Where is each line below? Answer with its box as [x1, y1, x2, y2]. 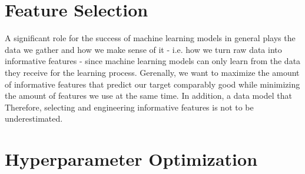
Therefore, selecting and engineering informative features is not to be [5, 101, 254, 113]
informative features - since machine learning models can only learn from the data [5, 55, 301, 67]
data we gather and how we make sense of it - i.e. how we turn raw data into [5, 43, 282, 55]
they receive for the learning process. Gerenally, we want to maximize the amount [5, 66, 300, 78]
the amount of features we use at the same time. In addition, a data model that [5, 89, 292, 102]
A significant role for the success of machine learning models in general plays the [5, 32, 296, 44]
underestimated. [5, 112, 63, 125]
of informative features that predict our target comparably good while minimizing [5, 78, 300, 90]
